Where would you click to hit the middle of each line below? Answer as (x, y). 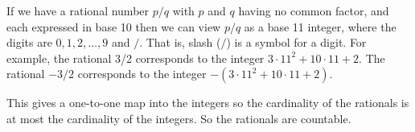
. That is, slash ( (180, 42)
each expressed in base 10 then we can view (114, 26)
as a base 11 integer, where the (320, 26)
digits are (29, 42)
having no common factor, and (314, 10)
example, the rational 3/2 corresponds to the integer (136, 58)
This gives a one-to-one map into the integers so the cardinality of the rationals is (208, 103)
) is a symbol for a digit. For (296, 42)
